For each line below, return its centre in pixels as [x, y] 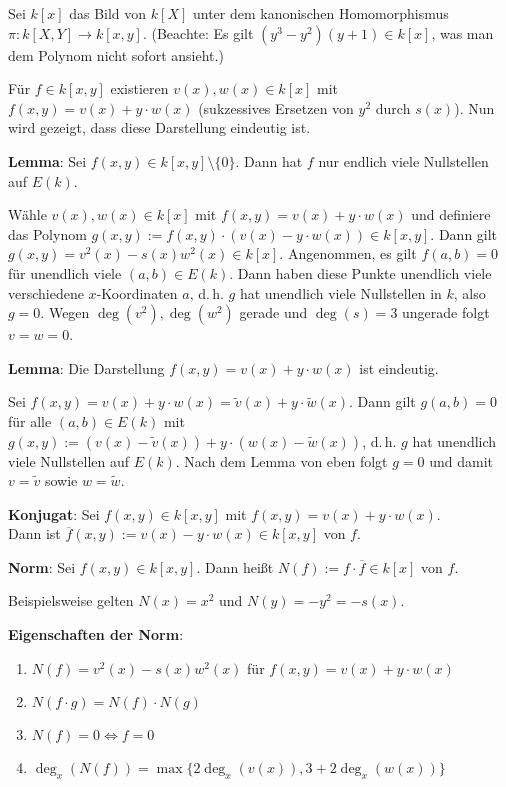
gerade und [273, 312]
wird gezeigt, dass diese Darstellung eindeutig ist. [159, 127]
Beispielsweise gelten [71, 600]
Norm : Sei [42, 566]
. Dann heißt [235, 566]
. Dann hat [269, 160]
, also [469, 292]
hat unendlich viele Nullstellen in [340, 292]
